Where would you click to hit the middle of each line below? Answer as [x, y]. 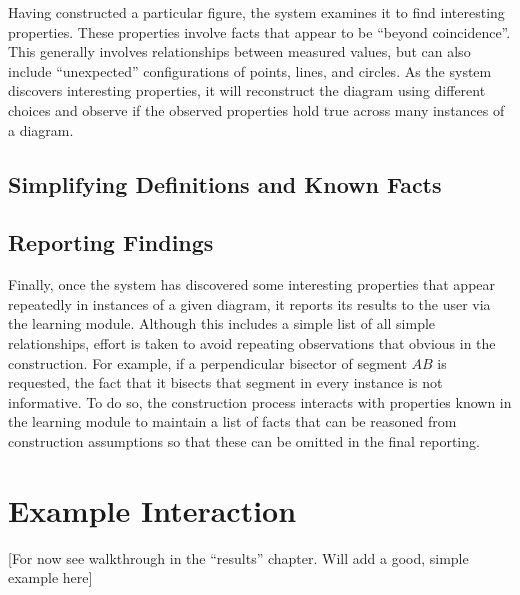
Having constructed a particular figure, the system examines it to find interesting [256, 12]
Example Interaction [152, 509]
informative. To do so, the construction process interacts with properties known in [260, 401]
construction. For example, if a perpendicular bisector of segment [207, 362]
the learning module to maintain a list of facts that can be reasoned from [232, 421]
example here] [50, 577]
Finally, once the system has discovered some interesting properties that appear [252, 284]
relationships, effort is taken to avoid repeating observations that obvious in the [252, 342]
